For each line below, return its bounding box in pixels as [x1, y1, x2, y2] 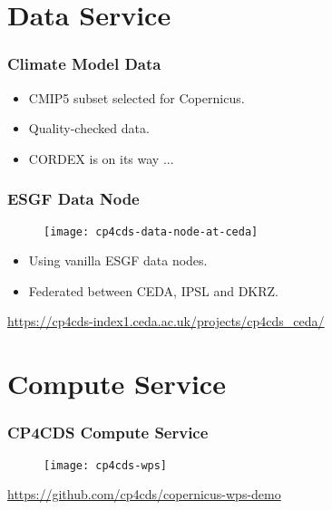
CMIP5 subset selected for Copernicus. [28, 88, 245, 107]
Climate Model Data [7, 53, 161, 75]
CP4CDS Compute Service [7, 421, 209, 444]
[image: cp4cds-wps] [44, 458, 168, 472]
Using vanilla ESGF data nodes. [28, 251, 208, 270]
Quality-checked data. [28, 119, 150, 138]
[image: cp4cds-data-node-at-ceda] [44, 225, 259, 238]
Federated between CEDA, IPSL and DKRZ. [28, 281, 278, 300]
